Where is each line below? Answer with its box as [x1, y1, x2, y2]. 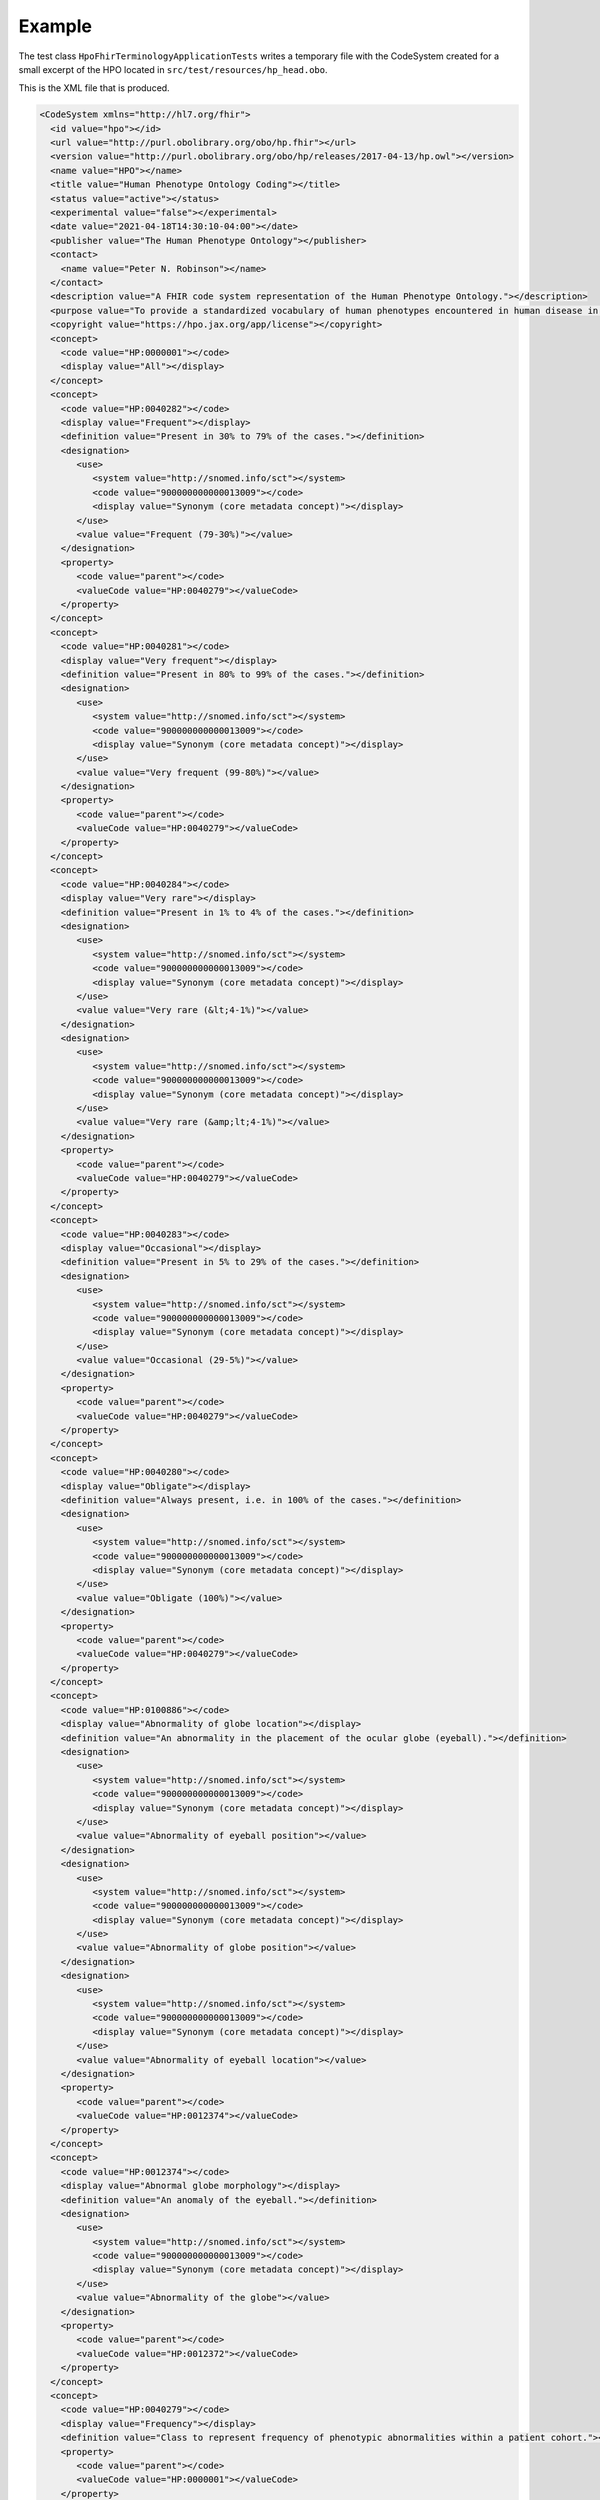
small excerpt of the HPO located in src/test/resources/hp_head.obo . [18, 63, 329, 75]
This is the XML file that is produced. [18, 82, 170, 94]
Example [18, 15, 92, 37]
